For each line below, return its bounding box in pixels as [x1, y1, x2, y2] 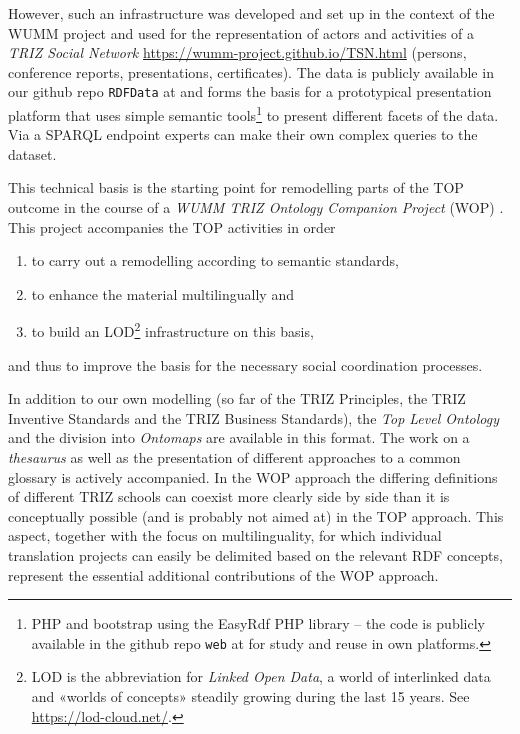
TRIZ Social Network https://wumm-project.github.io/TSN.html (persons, [8, 42, 467, 63]
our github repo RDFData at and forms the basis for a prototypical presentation [8, 81, 492, 102]
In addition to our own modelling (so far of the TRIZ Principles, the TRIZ [8, 388, 466, 409]
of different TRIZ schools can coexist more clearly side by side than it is [8, 486, 450, 507]
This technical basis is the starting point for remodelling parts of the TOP [8, 177, 464, 198]
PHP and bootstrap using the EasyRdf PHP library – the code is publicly [31, 613, 485, 634]
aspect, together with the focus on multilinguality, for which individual [8, 525, 442, 546]
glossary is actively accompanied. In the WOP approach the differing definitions [8, 466, 498, 487]
